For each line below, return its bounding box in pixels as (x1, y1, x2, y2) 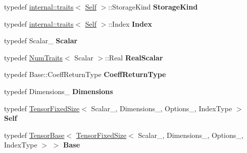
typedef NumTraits (4, 52, 63, 62)
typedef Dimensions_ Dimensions (4, 86, 113, 96)
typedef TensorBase (4, 129, 65, 140)
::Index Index (108, 18, 152, 29)
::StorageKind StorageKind (108, 2, 198, 12)
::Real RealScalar (105, 52, 163, 62)
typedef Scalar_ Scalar (4, 35, 78, 46)
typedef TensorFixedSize (4, 103, 80, 113)
